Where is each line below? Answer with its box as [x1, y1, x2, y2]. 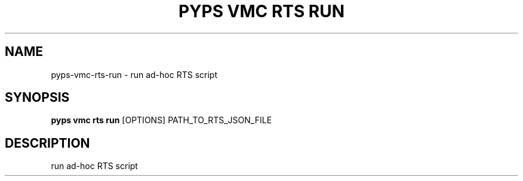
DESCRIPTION [5, 135, 90, 151]
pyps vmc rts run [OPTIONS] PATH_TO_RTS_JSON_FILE [51, 115, 272, 126]
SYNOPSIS [5, 90, 70, 105]
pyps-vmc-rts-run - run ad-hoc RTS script [51, 69, 217, 80]
